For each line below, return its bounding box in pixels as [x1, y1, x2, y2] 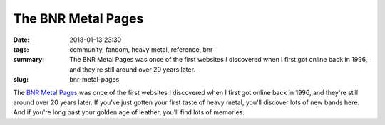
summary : [13, 55, 45, 64]
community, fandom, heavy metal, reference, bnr [69, 45, 213, 53]
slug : [13, 75, 29, 84]
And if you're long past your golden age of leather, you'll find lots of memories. [13, 108, 245, 116]
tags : [13, 45, 29, 53]
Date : [13, 36, 30, 44]
